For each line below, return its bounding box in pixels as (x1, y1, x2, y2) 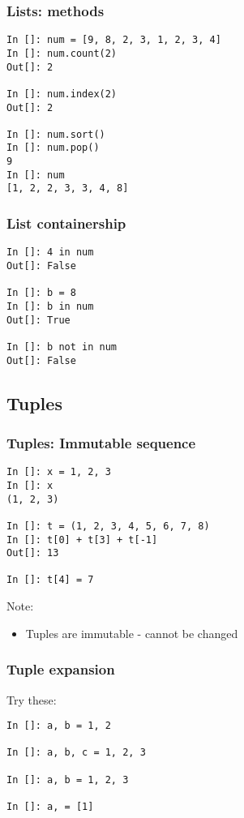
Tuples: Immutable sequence (6, 432, 196, 452)
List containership (6, 213, 126, 233)
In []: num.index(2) (6, 88, 118, 100)
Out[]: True (6, 314, 71, 326)
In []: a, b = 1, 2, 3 (6, 773, 129, 786)
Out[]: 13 (6, 547, 59, 559)
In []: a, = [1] (6, 801, 94, 813)
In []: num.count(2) (6, 47, 118, 59)
